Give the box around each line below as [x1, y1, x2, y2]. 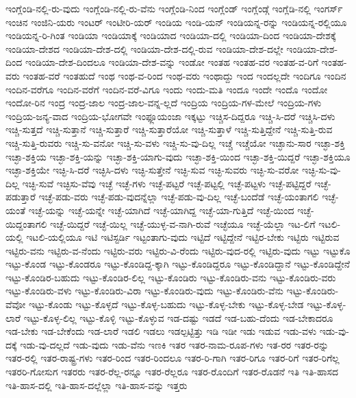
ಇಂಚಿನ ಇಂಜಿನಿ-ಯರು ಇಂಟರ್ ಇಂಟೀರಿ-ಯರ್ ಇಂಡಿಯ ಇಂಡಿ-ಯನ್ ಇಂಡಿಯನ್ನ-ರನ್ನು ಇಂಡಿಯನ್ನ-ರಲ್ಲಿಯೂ [5, 14, 347, 29]
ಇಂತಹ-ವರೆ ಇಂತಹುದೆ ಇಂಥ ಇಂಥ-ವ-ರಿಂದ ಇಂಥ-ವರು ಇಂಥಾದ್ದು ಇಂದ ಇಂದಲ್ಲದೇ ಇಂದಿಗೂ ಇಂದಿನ [23, 68, 346, 82]
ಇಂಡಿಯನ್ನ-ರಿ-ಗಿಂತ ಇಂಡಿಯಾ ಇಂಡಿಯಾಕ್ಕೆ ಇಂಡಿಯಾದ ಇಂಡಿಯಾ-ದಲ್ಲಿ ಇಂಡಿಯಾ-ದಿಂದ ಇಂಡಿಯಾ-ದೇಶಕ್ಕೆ [5, 28, 336, 43]
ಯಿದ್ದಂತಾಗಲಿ [5, 216, 47, 231]
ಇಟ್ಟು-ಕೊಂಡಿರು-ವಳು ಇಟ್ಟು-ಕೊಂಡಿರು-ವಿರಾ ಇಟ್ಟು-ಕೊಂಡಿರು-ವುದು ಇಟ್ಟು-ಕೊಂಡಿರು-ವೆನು [5, 283, 283, 298]
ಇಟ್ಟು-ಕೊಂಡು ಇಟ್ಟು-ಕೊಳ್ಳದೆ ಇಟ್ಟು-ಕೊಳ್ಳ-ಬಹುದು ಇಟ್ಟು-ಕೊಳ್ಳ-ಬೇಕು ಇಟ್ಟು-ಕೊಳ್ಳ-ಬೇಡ [28, 297, 304, 312]
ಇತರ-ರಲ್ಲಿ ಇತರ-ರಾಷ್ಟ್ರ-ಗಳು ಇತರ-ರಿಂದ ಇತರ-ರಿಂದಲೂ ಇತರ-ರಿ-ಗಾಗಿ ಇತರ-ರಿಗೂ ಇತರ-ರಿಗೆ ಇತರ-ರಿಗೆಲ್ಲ [5, 351, 340, 365]
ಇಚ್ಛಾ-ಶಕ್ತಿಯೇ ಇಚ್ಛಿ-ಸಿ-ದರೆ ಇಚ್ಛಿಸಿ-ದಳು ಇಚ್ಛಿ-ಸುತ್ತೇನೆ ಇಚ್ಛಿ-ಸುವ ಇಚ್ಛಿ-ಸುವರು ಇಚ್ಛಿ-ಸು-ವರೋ [5, 163, 299, 177]
